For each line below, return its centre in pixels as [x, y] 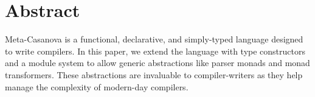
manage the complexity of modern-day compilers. [97, 86]
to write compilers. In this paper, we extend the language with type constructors [155, 51]
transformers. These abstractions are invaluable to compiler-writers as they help [154, 74]
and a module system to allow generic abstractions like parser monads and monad [157, 63]
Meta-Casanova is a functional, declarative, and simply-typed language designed [154, 39]
